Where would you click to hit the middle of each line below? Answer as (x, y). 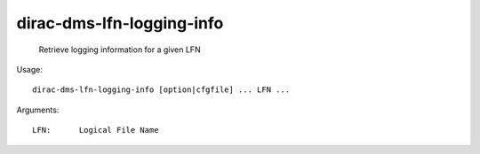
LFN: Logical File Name (96, 130)
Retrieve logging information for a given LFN (120, 50)
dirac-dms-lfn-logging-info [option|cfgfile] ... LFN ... (161, 90)
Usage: (30, 69)
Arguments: (38, 110)
